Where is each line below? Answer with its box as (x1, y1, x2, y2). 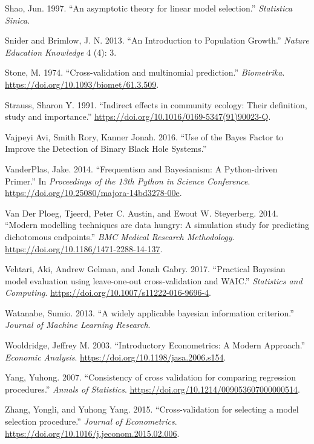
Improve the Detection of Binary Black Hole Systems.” (5, 142, 207, 155)
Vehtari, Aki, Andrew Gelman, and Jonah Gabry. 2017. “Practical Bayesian (5, 263, 286, 275)
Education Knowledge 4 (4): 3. (5, 45, 117, 58)
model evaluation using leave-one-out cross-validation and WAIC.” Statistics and (5, 274, 303, 287)
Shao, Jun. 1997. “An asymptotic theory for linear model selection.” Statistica (5, 2, 293, 14)
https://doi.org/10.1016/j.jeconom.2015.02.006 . (5, 426, 180, 439)
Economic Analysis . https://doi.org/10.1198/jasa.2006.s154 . (5, 350, 226, 363)
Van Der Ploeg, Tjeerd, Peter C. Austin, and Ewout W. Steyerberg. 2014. (5, 206, 278, 219)
